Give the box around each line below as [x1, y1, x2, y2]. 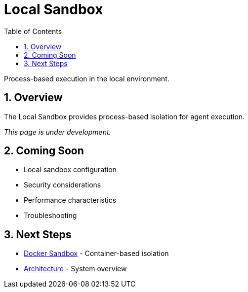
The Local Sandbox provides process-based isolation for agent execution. [4, 112, 245, 121]
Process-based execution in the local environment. [4, 74, 169, 83]
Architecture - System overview [24, 264, 127, 273]
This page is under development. [4, 127, 111, 136]
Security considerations [24, 181, 101, 189]
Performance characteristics [24, 196, 117, 205]
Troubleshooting [24, 211, 77, 220]
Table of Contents [4, 27, 62, 36]
